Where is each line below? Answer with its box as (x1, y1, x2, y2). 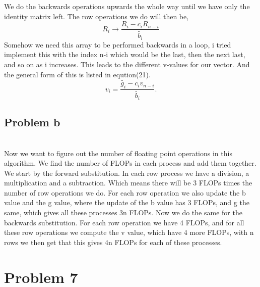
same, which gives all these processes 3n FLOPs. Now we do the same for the (4, 207, 242, 218)
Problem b (4, 114, 60, 130)
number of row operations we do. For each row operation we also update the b (4, 187, 246, 198)
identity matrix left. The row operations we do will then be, (4, 11, 189, 21)
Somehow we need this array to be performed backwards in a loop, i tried (4, 39, 231, 50)
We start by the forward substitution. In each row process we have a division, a (4, 167, 249, 178)
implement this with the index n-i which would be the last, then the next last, (4, 49, 245, 60)
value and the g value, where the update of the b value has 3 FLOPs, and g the (4, 197, 249, 208)
